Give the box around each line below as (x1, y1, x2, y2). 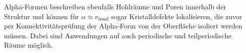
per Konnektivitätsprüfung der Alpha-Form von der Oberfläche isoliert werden (4, 21, 243, 31)
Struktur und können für (4, 11, 79, 21)
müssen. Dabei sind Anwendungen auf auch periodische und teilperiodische (4, 30, 232, 40)
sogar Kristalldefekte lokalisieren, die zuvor (111, 11, 242, 21)
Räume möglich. (4, 40, 53, 50)
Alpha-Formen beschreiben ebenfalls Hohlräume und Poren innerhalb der (4, 1, 227, 11)
